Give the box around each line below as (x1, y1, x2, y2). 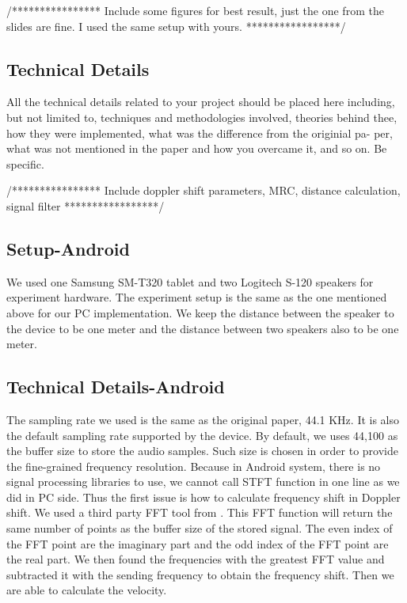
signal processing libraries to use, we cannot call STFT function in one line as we (6, 473, 400, 490)
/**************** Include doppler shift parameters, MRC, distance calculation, (6, 182, 401, 199)
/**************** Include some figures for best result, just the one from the (6, 2, 384, 18)
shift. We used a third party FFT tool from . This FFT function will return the (6, 504, 393, 521)
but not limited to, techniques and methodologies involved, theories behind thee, (6, 108, 397, 125)
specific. (6, 155, 44, 172)
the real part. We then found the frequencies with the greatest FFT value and (6, 551, 385, 567)
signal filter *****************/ (6, 197, 165, 214)
